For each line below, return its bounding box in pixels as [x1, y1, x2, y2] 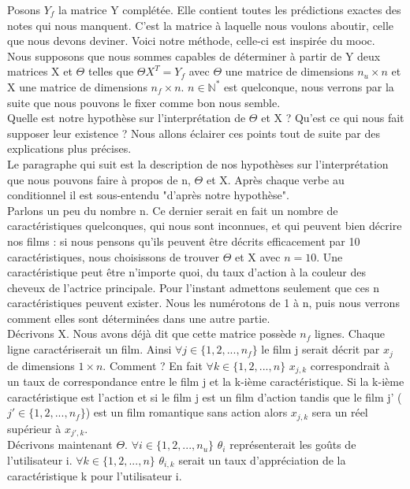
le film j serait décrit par [261, 341, 380, 357]
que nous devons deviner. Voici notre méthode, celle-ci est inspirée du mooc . [7, 32, 375, 49]
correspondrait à [310, 357, 389, 373]
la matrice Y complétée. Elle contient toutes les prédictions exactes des [58, 2, 401, 17]
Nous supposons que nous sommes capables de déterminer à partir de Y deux [7, 47, 381, 64]
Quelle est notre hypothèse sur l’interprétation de [7, 109, 246, 126]
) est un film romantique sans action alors [85, 404, 288, 420]
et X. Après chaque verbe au [206, 171, 345, 187]
